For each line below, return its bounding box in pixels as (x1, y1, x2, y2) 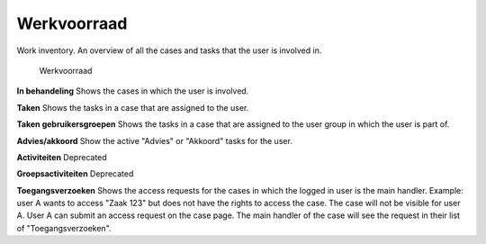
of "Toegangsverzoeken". (16, 222, 112, 233)
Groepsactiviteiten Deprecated (16, 168, 134, 179)
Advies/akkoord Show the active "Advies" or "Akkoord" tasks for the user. (16, 135, 292, 146)
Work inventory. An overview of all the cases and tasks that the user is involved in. (16, 45, 322, 56)
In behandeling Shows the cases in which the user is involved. (16, 86, 249, 96)
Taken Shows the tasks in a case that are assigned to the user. (16, 102, 249, 113)
